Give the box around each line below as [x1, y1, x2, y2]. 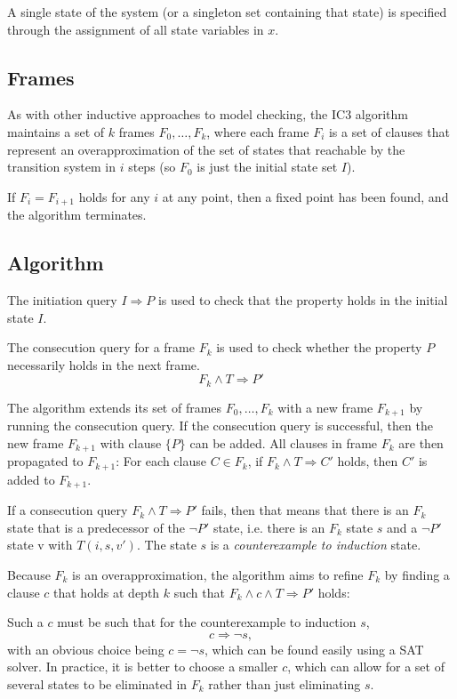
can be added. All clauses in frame [189, 433, 378, 452]
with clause [100, 433, 162, 452]
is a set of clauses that [328, 122, 450, 141]
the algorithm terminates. [7, 205, 147, 224]
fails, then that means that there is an [201, 501, 409, 519]
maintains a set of [7, 122, 105, 141]
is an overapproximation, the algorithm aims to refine [72, 566, 364, 584]
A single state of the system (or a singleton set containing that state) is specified [7, 3, 447, 20]
